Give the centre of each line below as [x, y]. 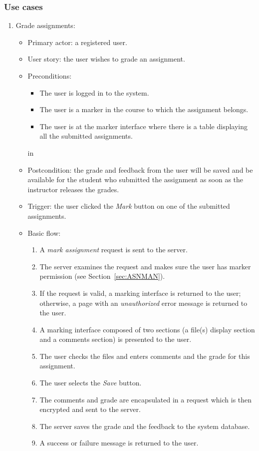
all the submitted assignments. [86, 136]
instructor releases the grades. [73, 189]
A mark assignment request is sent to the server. [114, 250]
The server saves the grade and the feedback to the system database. [145, 426]
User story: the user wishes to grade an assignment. [106, 59]
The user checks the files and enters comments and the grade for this [145, 356]
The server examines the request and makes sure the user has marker [145, 266]
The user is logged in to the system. [94, 92]
